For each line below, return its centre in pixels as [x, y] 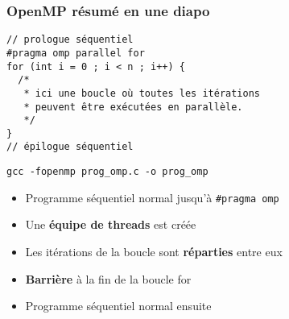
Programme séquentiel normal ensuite [118, 306]
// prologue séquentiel [70, 40]
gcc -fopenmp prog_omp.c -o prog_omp [107, 172]
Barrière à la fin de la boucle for [108, 278]
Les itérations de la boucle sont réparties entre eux [154, 252]
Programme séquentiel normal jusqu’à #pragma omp [152, 197]
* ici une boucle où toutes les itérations [142, 93]
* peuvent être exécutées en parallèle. [133, 107]
